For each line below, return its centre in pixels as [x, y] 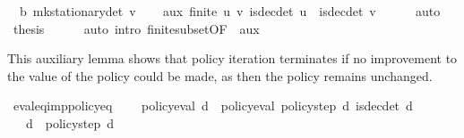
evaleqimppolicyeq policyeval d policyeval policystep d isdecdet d [213, 106]
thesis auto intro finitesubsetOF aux [136, 28]
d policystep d [70, 122]
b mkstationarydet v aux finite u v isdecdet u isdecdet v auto [230, 11]
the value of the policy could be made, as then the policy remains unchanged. [220, 75]
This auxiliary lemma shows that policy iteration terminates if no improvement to [232, 58]
